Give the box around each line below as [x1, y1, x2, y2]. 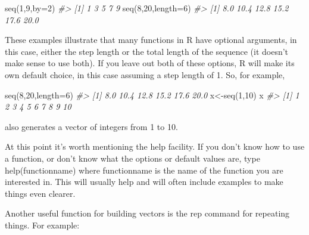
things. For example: [5, 218, 80, 231]
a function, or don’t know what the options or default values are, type [5, 151, 260, 164]
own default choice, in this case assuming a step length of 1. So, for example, [5, 68, 285, 81]
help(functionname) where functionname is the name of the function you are [5, 163, 283, 176]
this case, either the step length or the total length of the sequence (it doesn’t [5, 45, 289, 57]
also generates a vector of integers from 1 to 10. [5, 120, 178, 132]
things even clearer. [5, 187, 76, 199]
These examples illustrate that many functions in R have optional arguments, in [5, 33, 297, 46]
